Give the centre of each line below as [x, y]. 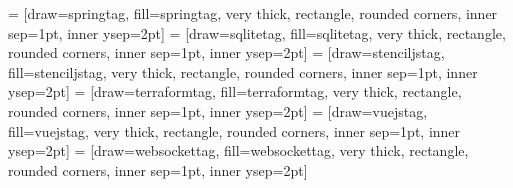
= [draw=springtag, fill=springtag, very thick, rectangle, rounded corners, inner [253, 13]
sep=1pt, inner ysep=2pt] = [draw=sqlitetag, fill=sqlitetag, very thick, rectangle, [257, 32]
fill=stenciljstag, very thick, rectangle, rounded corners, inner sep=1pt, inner [243, 71]
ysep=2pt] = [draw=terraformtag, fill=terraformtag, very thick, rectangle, [235, 91]
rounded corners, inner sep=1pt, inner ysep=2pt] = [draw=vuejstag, [218, 110]
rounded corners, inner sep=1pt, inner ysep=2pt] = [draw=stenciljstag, [226, 52]
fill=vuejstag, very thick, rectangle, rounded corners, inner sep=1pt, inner [234, 130]
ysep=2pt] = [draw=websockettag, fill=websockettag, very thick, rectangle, [238, 150]
